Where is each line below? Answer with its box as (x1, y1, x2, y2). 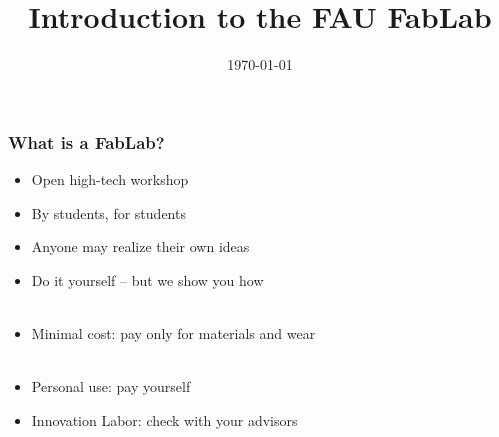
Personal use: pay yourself (31, 376, 191, 397)
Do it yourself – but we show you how (31, 269, 264, 290)
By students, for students (31, 202, 186, 223)
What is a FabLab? (8, 129, 165, 154)
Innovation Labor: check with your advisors (31, 409, 298, 430)
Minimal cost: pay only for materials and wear (31, 322, 316, 343)
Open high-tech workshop (31, 169, 189, 190)
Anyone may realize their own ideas (31, 236, 250, 257)
